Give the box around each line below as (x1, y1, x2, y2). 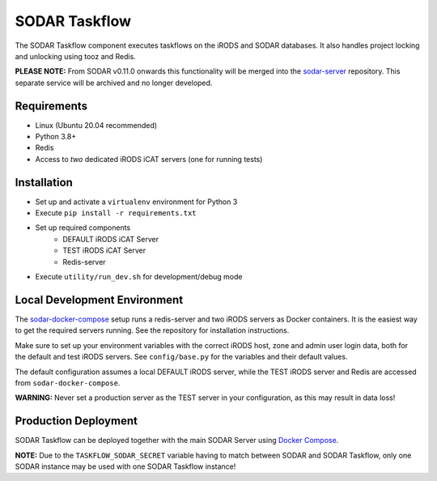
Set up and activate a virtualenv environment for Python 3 (35, 197, 238, 206)
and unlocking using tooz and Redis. (15, 51, 137, 61)
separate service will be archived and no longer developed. (15, 78, 213, 87)
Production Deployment (15, 414, 138, 428)
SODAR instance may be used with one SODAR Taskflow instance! (15, 462, 236, 471)
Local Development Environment (15, 292, 184, 307)
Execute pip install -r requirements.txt (35, 208, 197, 218)
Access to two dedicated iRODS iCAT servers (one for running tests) (35, 154, 263, 164)
